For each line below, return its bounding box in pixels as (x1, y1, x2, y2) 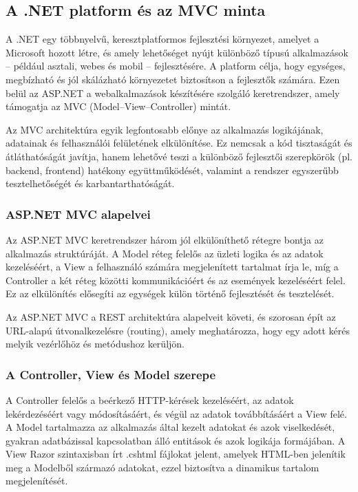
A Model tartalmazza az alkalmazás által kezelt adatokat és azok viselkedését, (6, 420, 335, 434)
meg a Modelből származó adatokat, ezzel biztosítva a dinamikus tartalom (6, 460, 319, 474)
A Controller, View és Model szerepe (6, 365, 216, 383)
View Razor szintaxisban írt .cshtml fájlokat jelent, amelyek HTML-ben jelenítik (6, 447, 346, 461)
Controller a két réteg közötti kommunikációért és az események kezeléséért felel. (6, 272, 346, 287)
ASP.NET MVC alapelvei (6, 205, 151, 222)
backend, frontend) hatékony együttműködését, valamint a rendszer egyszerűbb (6, 162, 339, 177)
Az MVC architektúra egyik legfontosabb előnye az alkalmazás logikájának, (6, 122, 324, 136)
